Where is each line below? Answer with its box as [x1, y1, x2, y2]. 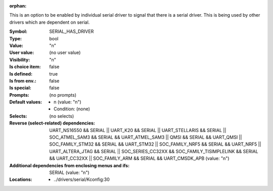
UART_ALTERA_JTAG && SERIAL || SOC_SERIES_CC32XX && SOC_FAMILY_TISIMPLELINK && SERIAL [49, 148, 258, 154]
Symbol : [9, 28, 28, 35]
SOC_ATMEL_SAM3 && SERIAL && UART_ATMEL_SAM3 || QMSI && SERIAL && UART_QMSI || [49, 134, 242, 141]
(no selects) [49, 113, 74, 119]
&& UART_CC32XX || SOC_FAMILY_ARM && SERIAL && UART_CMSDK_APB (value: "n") [49, 155, 230, 161]
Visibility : [9, 56, 30, 62]
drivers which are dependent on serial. [9, 19, 90, 25]
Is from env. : [9, 78, 36, 84]
